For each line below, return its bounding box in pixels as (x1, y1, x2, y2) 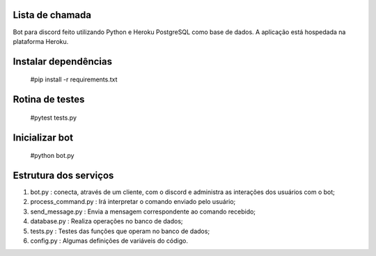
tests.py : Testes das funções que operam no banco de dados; (30, 227, 210, 235)
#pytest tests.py (30, 113, 77, 122)
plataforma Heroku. (13, 37, 69, 45)
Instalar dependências (13, 56, 113, 67)
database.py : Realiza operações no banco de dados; (30, 217, 184, 225)
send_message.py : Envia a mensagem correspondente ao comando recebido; (30, 207, 256, 216)
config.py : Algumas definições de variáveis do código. (30, 237, 188, 245)
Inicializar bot (13, 131, 73, 143)
